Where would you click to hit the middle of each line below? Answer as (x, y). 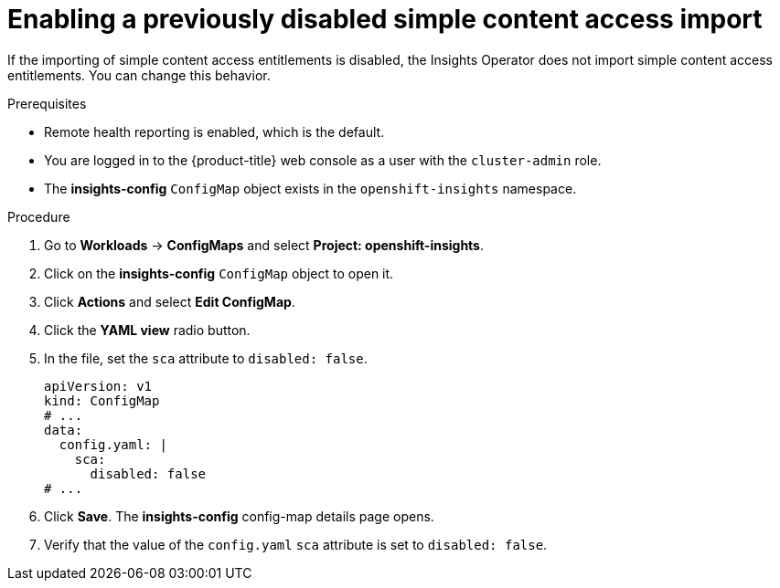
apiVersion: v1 (98, 386)
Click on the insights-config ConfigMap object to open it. (219, 273)
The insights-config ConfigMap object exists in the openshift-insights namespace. (310, 188)
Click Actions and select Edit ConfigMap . (170, 301)
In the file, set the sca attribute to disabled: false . (206, 358)
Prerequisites (47, 103)
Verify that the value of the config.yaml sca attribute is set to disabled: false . (296, 544)
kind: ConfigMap (102, 400)
